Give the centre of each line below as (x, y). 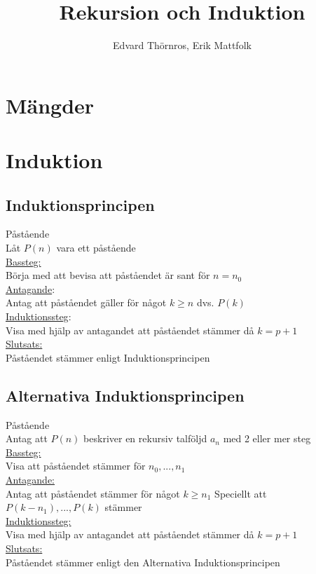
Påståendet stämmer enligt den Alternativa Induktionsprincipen (143, 562)
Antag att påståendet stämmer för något (93, 493)
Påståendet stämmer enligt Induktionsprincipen (108, 357)
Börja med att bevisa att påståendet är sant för (108, 275)
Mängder (50, 105)
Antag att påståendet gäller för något (86, 302)
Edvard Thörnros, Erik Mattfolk (182, 45)
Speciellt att (241, 493)
